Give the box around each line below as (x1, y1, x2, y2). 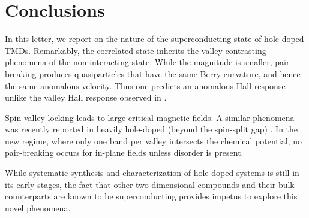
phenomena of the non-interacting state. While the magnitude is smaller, (5, 56, 272, 68)
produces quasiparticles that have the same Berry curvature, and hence (39, 67, 301, 80)
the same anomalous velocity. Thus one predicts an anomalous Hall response (5, 79, 286, 92)
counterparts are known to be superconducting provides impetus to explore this (5, 190, 298, 202)
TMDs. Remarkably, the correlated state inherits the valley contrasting (5, 44, 266, 56)
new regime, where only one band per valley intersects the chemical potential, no (5, 134, 302, 147)
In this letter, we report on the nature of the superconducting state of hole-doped (5, 32, 304, 45)
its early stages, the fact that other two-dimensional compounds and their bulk (5, 178, 295, 190)
